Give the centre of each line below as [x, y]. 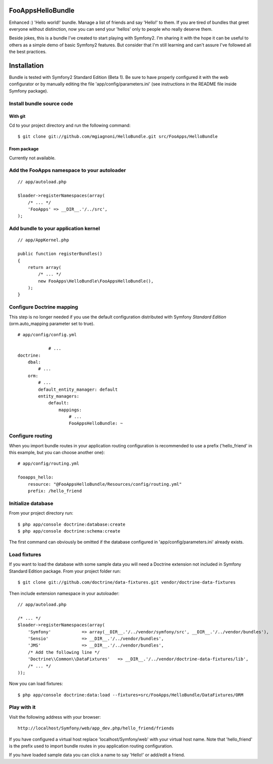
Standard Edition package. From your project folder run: [65, 571]
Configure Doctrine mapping [44, 307]
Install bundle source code [41, 103]
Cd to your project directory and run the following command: [70, 125]
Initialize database [31, 503]
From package [24, 149]
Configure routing [31, 436]
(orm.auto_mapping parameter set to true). [52, 324]
